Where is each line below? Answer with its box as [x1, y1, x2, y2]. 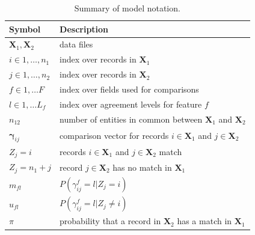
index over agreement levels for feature [60, 97, 202, 110]
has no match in [112, 160, 172, 173]
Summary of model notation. [74, 2, 180, 14]
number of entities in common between [60, 112, 203, 125]
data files [60, 38, 93, 50]
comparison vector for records [60, 129, 169, 141]
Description [60, 22, 109, 35]
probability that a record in [60, 215, 161, 227]
